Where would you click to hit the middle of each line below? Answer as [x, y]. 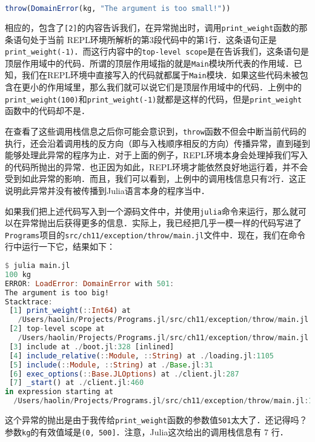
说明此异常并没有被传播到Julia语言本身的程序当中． [107, 190]
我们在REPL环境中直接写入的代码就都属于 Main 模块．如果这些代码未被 [161, 75]
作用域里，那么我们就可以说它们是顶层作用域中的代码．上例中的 [174, 87]
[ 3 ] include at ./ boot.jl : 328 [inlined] [92, 347]
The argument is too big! [57, 293]
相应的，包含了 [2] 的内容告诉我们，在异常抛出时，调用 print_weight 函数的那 [156, 27]
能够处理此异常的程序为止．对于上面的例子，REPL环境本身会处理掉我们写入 [157, 155]
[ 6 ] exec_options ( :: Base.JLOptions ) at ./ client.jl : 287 [124, 374]
